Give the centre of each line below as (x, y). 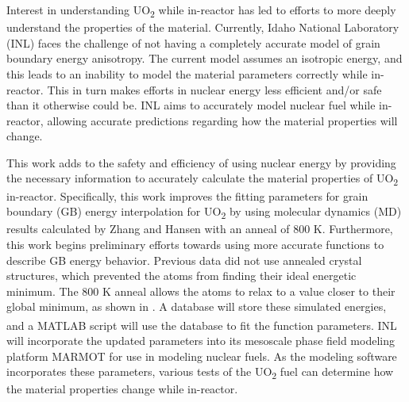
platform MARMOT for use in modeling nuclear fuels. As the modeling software (202, 356)
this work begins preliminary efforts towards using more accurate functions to (195, 244)
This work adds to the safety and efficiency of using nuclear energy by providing (201, 162)
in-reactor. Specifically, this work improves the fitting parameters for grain (187, 195)
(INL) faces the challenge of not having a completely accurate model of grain (193, 42)
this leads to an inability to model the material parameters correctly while (187, 73)
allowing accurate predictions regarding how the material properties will (222, 120)
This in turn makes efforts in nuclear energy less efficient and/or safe (214, 89)
